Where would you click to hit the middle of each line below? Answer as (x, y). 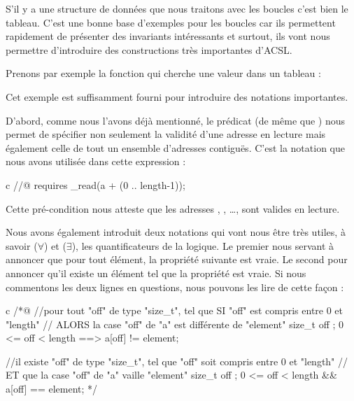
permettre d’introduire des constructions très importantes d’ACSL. (149, 49)
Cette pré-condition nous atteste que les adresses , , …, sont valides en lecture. (173, 208)
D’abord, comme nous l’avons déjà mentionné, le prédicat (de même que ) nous (176, 120)
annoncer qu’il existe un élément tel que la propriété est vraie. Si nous (156, 273)
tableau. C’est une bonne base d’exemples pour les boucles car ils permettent (171, 22)
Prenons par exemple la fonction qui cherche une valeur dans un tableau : (163, 73)
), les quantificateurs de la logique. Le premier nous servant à (203, 245)
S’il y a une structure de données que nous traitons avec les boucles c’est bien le (177, 8)
